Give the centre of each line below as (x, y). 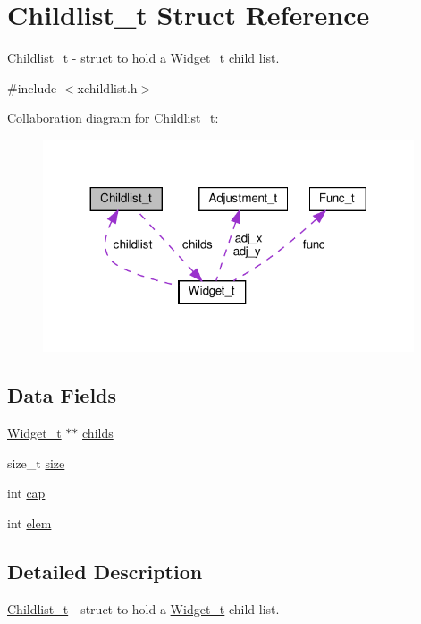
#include (32, 87)
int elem (29, 522)
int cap (26, 493)
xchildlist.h (107, 87)
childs (98, 433)
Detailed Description (105, 571)
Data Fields (62, 395)
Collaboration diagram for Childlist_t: (113, 118)
